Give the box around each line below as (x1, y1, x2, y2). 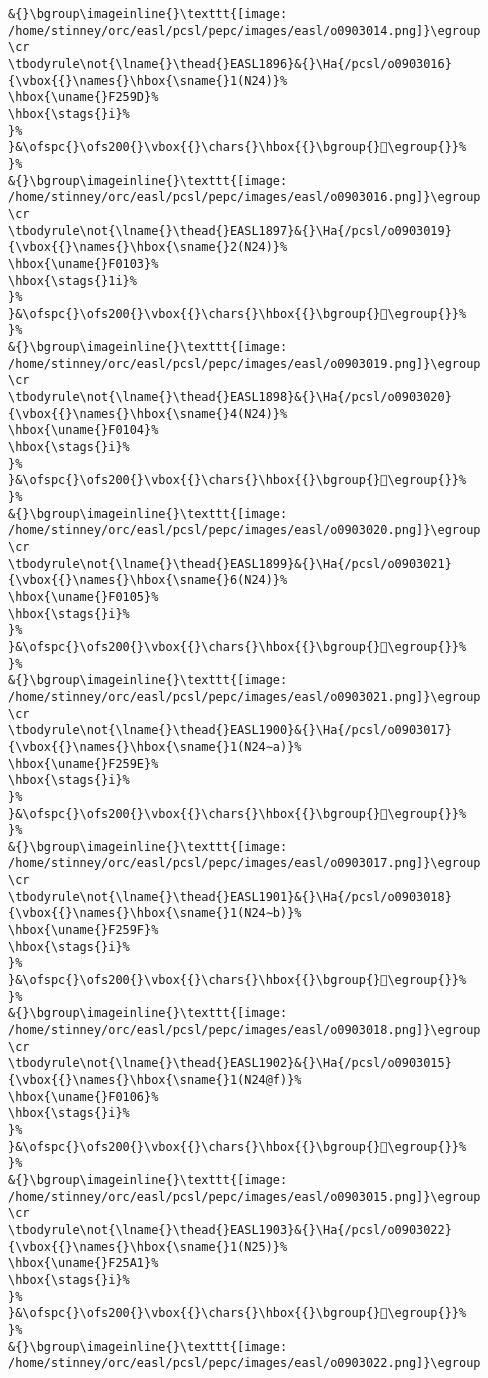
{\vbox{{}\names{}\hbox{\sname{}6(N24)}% (8, 573, 288, 588)
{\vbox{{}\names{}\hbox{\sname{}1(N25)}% (8, 1239, 288, 1254)
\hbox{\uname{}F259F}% (8, 923, 159, 938)
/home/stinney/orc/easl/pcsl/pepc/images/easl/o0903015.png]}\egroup (8, 1189, 481, 1204)
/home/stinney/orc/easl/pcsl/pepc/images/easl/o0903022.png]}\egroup (8, 1356, 481, 1371)
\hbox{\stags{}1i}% (8, 273, 137, 288)
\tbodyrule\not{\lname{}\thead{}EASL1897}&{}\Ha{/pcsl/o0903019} (8, 223, 452, 238)
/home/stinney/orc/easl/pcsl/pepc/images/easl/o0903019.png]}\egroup (8, 356, 481, 371)
